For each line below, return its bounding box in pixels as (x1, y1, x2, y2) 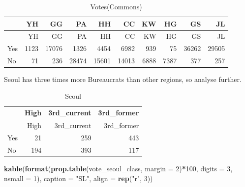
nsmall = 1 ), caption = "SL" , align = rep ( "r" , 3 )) (4, 173, 153, 183)
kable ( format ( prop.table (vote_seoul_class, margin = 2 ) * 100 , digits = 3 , (4, 163, 233, 174)
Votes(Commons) (90, 1, 142, 11)
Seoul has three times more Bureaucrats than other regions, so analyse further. (4, 74, 242, 84)
